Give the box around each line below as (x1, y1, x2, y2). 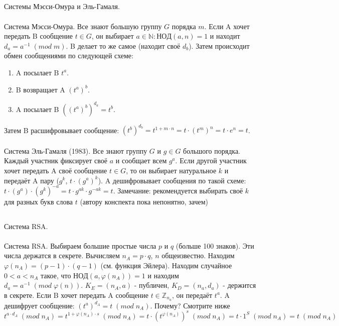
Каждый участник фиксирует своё (4, 155, 108, 166)
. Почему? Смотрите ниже (150, 300, 230, 310)
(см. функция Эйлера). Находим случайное (100, 260, 232, 270)
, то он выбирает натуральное (126, 165, 217, 175)
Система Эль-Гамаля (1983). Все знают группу (4, 145, 147, 156)
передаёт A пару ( (4, 175, 59, 185)
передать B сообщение (4, 31, 73, 41)
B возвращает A (16, 84, 65, 94)
